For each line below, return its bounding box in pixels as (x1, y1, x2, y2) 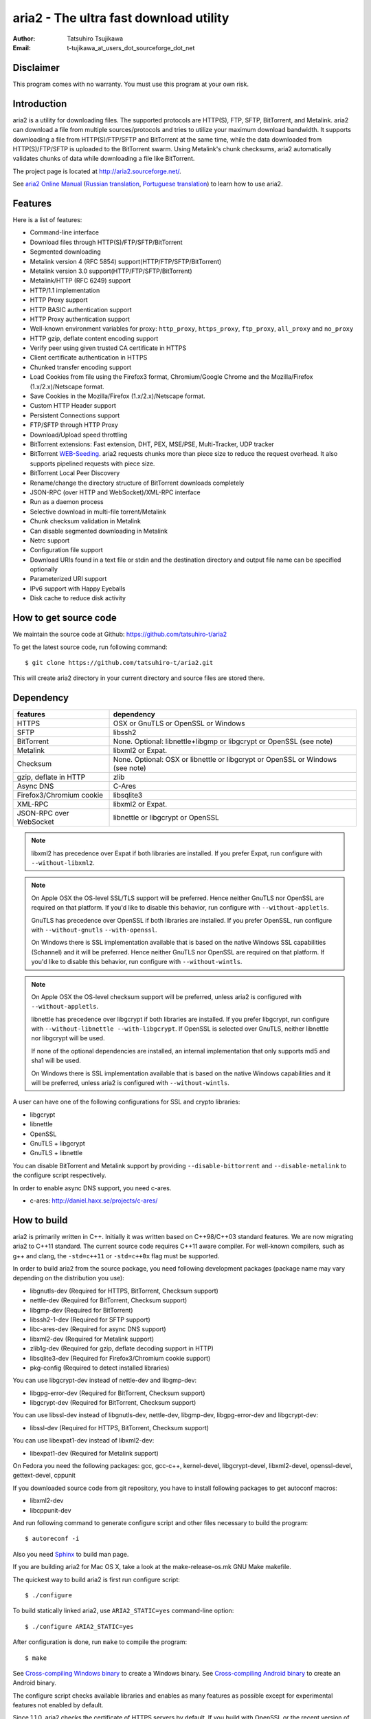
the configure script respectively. (12, 1171, 106, 1179)
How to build (12, 1214, 68, 1226)
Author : (12, 34, 36, 43)
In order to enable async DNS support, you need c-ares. (12, 1183, 172, 1192)
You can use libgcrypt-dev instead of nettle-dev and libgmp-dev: (12, 1376, 197, 1385)
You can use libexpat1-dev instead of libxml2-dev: (12, 1436, 155, 1445)
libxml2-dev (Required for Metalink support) (30, 1335, 155, 1343)
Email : (12, 43, 31, 52)
